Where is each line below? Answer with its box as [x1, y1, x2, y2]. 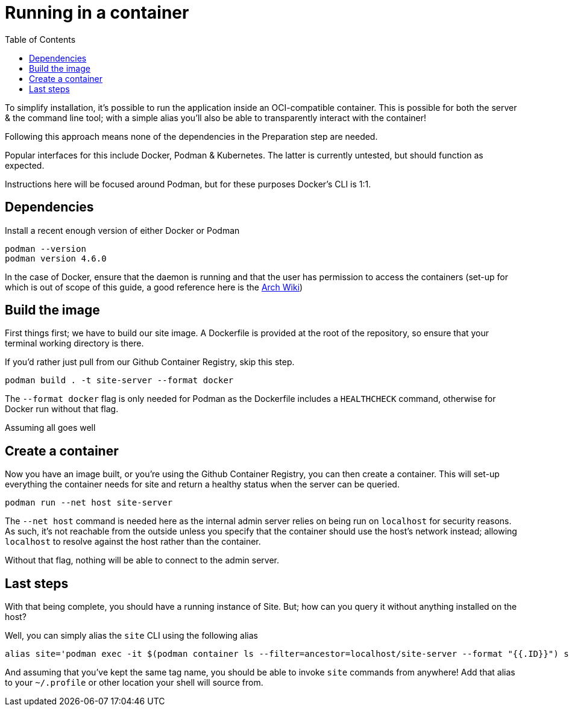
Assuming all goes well [5, 422, 96, 433]
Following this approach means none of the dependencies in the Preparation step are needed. [5, 131, 378, 142]
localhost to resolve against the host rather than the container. [5, 536, 261, 547]
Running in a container [5, 2, 189, 23]
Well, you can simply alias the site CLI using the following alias [5, 630, 259, 641]
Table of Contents [5, 34, 76, 45]
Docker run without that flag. [5, 404, 119, 415]
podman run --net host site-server [5, 498, 173, 508]
